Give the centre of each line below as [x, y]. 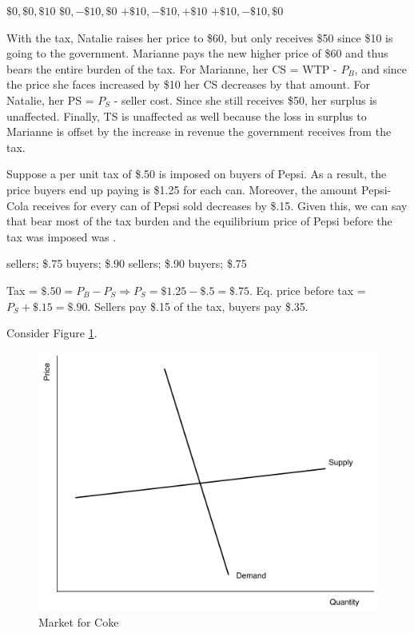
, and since [381, 68]
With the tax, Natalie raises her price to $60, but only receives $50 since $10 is [200, 37]
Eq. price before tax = [311, 290]
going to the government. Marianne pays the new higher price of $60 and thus [197, 53]
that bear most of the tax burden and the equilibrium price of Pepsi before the [199, 221]
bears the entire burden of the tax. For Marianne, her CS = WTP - [172, 68]
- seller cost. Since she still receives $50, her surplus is [245, 100]
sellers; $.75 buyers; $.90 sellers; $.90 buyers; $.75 [127, 263]
